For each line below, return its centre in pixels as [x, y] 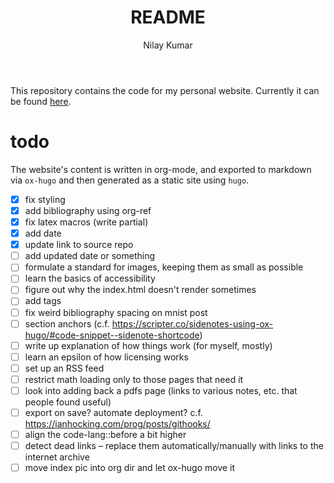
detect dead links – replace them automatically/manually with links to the [174, 446]
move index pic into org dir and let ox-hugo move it [130, 468]
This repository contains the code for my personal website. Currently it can [165, 90]
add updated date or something [90, 256]
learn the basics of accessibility [90, 278]
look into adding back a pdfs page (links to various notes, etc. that [161, 390]
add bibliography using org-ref [88, 210]
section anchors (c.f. [67, 323]
